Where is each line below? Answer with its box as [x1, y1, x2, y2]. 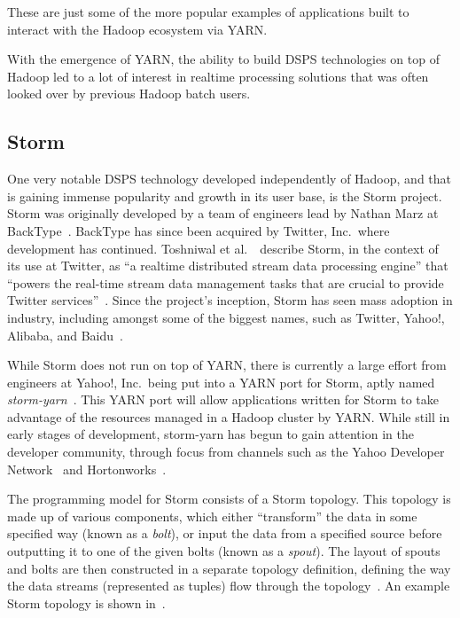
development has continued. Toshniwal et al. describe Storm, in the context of [7, 239, 439, 257]
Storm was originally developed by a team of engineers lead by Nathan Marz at [7, 204, 439, 223]
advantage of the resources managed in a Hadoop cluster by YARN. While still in [7, 407, 450, 426]
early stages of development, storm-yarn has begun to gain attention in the [7, 425, 414, 443]
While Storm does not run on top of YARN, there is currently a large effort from [7, 356, 447, 374]
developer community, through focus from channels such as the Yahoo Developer [7, 442, 445, 461]
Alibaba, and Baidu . [7, 325, 123, 344]
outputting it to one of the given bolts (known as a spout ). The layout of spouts [7, 542, 441, 560]
